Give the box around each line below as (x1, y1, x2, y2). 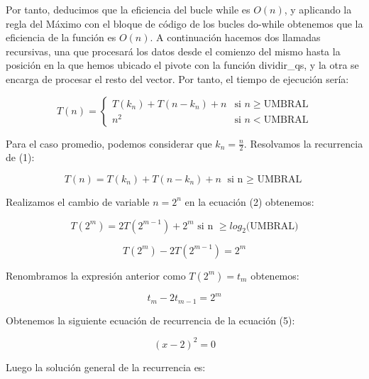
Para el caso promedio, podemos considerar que (6, 136, 212, 150)
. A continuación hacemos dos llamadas (150, 30, 321, 45)
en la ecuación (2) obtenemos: (184, 194, 314, 209)
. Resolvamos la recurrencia (243, 136, 363, 150)
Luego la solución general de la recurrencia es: (6, 359, 206, 374)
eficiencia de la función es (6, 30, 116, 45)
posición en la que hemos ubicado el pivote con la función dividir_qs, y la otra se (6, 57, 359, 72)
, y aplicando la (284, 2, 352, 16)
